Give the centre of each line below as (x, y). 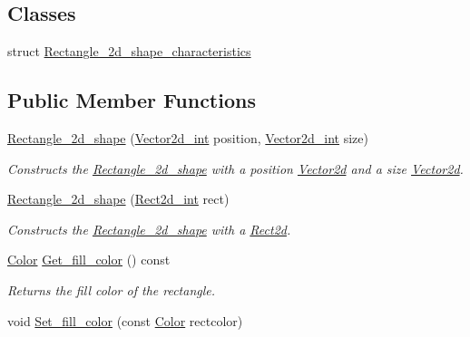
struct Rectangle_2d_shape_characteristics (129, 51)
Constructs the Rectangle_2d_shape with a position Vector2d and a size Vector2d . (235, 168)
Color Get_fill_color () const (89, 260)
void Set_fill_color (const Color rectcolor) (125, 320)
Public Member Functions (132, 100)
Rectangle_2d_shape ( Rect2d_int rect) (118, 199)
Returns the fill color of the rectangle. (112, 289)
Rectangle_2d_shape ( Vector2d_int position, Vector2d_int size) (188, 138)
